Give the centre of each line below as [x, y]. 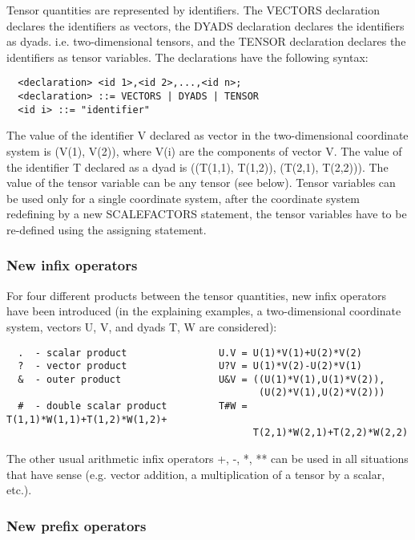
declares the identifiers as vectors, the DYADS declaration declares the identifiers [205, 25]
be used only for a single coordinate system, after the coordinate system [183, 198]
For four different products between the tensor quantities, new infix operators [197, 295]
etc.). [19, 490]
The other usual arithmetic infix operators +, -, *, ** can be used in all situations [207, 459]
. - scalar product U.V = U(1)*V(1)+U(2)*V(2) [190, 353]
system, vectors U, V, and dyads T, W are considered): [142, 326]
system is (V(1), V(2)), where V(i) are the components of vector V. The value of [204, 150]
